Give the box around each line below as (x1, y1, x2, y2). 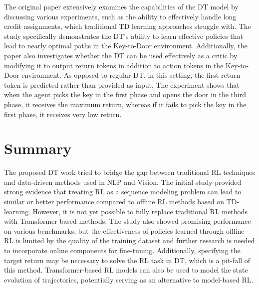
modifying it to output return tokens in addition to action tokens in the (4, 60, 224, 70)
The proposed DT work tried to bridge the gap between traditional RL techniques (4, 167, 255, 177)
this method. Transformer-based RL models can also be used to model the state (4, 265, 248, 275)
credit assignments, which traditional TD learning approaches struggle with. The (4, 21, 251, 31)
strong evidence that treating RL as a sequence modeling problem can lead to (4, 186, 242, 197)
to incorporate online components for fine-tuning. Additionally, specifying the (4, 245, 241, 255)
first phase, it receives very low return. (4, 109, 122, 119)
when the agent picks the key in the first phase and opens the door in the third (4, 89, 246, 100)
